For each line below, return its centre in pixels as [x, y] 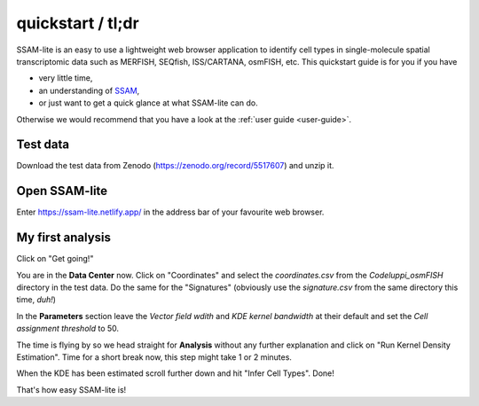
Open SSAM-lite [62, 191]
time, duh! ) [36, 300]
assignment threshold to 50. [68, 329]
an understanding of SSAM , [89, 90]
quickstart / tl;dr [78, 23]
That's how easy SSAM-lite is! [71, 389]
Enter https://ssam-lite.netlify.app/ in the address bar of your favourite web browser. [170, 212]
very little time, [66, 78]
